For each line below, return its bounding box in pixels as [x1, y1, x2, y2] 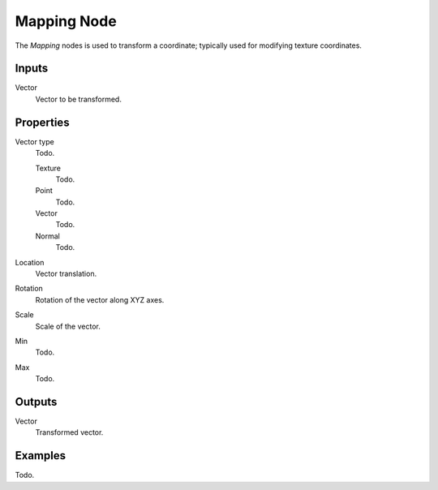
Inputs [15, 62, 49, 75]
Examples [15, 449, 67, 462]
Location [15, 257, 45, 267]
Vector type [15, 136, 54, 146]
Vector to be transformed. [35, 94, 122, 104]
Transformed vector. [35, 428, 104, 437]
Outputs [15, 394, 58, 409]
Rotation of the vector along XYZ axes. [35, 294, 165, 304]
